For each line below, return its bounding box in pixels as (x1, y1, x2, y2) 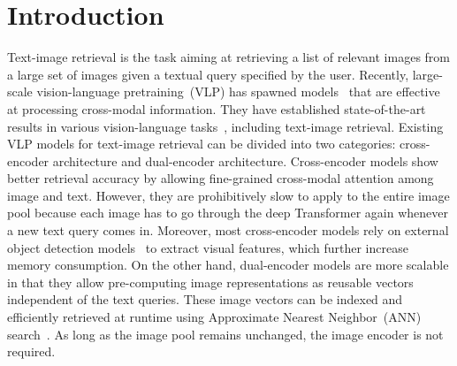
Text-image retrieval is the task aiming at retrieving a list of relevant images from (7, 48, 450, 66)
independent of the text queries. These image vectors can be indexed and (7, 290, 403, 309)
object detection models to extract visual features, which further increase (7, 238, 408, 256)
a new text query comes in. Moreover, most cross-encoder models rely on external (7, 221, 449, 240)
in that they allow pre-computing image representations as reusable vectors (7, 272, 414, 291)
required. (7, 342, 56, 361)
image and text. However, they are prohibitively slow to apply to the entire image (7, 186, 450, 204)
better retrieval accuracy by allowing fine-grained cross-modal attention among (7, 169, 434, 187)
